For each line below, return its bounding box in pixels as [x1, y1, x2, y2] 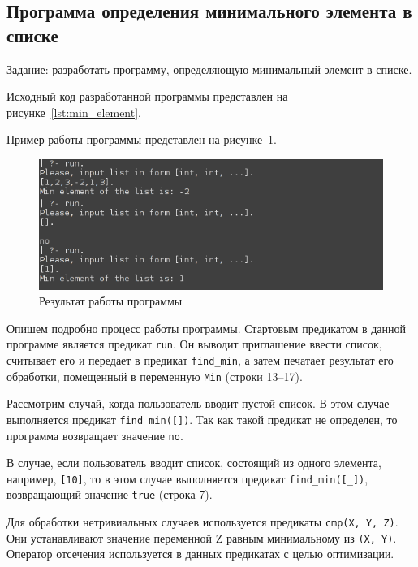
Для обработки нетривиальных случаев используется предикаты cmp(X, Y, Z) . [6, 513, 399, 530]
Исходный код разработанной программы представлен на [6, 88, 288, 105]
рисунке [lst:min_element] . [6, 103, 142, 120]
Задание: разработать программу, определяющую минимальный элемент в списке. [6, 60, 412, 77]
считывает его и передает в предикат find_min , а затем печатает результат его [6, 351, 394, 368]
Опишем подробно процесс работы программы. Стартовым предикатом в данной [6, 319, 406, 336]
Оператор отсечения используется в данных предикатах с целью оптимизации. [6, 545, 394, 562]
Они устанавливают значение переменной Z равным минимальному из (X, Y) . [6, 529, 397, 546]
